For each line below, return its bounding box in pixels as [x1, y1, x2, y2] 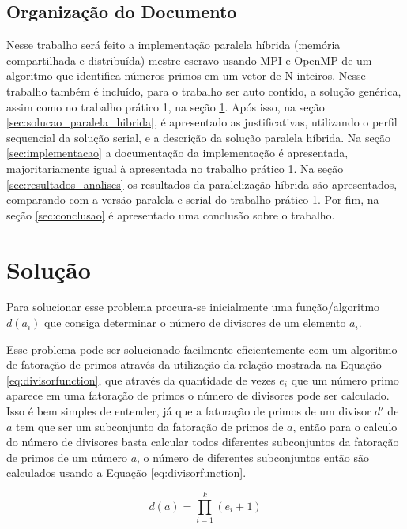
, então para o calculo [292, 418, 398, 434]
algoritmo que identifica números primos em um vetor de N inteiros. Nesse [6, 67, 366, 84]
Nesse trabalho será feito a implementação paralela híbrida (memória [6, 36, 341, 53]
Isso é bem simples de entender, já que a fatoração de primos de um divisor [6, 403, 371, 419]
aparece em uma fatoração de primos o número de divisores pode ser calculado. [6, 387, 390, 403]
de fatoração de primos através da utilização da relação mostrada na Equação [6, 356, 382, 373]
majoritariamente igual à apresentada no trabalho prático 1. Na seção [6, 159, 344, 176]
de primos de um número [6, 448, 127, 465]
